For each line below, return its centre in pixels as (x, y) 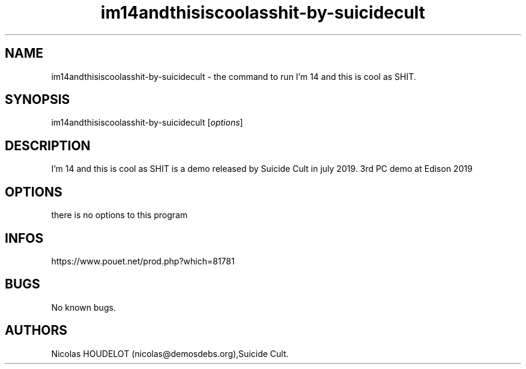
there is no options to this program (119, 215)
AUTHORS (36, 331)
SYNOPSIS (38, 100)
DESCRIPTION (48, 145)
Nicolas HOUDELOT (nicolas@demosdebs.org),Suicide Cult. (170, 353)
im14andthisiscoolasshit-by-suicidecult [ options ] (147, 123)
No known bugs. (83, 307)
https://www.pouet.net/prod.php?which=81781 (143, 261)
